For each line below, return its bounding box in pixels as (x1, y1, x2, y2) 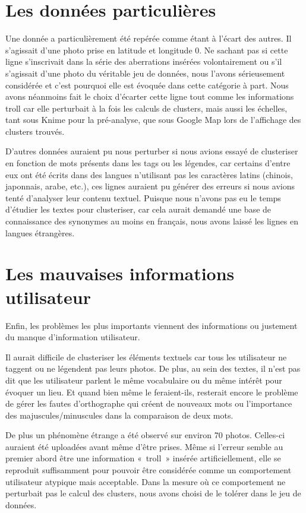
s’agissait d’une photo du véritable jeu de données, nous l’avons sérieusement (5, 66, 285, 79)
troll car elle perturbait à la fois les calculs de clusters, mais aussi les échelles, (5, 102, 288, 114)
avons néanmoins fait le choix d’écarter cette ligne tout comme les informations (5, 90, 294, 103)
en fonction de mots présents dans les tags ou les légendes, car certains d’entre (5, 157, 291, 169)
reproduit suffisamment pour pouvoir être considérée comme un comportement (5, 464, 292, 476)
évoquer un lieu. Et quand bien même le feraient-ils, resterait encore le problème (5, 385, 298, 398)
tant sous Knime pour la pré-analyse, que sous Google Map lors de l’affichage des (5, 113, 301, 126)
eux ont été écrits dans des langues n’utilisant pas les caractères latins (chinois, (5, 168, 293, 180)
